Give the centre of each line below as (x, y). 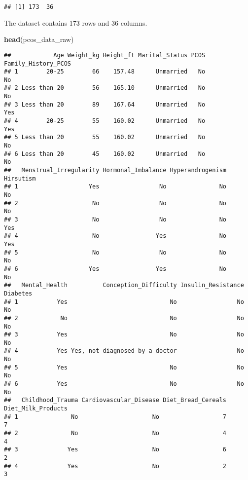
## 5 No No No (115, 252)
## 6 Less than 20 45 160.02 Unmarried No (105, 154)
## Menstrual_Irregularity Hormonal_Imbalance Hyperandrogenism (115, 170)
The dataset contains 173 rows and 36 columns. (76, 22)
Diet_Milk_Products (36, 409)
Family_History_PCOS (38, 63)
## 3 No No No (115, 219)
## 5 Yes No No (124, 367)
